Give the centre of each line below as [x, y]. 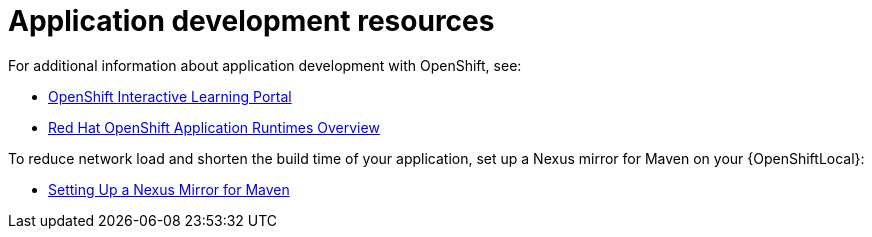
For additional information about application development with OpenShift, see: [265, 65]
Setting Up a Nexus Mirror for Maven [169, 189]
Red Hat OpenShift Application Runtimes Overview [214, 127]
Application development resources [251, 21]
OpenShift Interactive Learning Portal [170, 96]
